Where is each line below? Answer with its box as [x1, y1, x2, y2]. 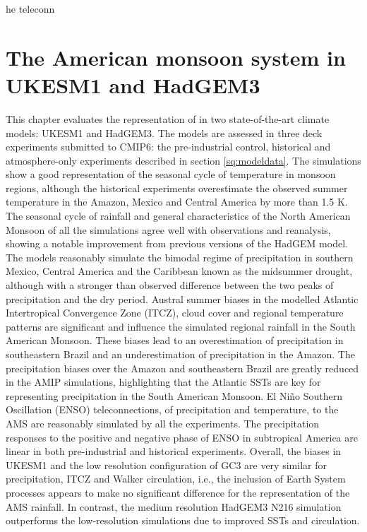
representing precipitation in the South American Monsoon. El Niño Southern [6, 388, 343, 403]
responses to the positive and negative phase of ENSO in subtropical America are [6, 430, 358, 444]
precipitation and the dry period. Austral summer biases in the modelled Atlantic [6, 291, 359, 306]
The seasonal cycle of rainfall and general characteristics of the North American [6, 208, 351, 223]
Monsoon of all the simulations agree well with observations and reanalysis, [6, 222, 331, 237]
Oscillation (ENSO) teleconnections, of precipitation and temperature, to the [6, 402, 339, 417]
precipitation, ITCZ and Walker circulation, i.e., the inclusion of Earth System [6, 471, 346, 486]
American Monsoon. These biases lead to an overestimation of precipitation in [6, 333, 344, 348]
